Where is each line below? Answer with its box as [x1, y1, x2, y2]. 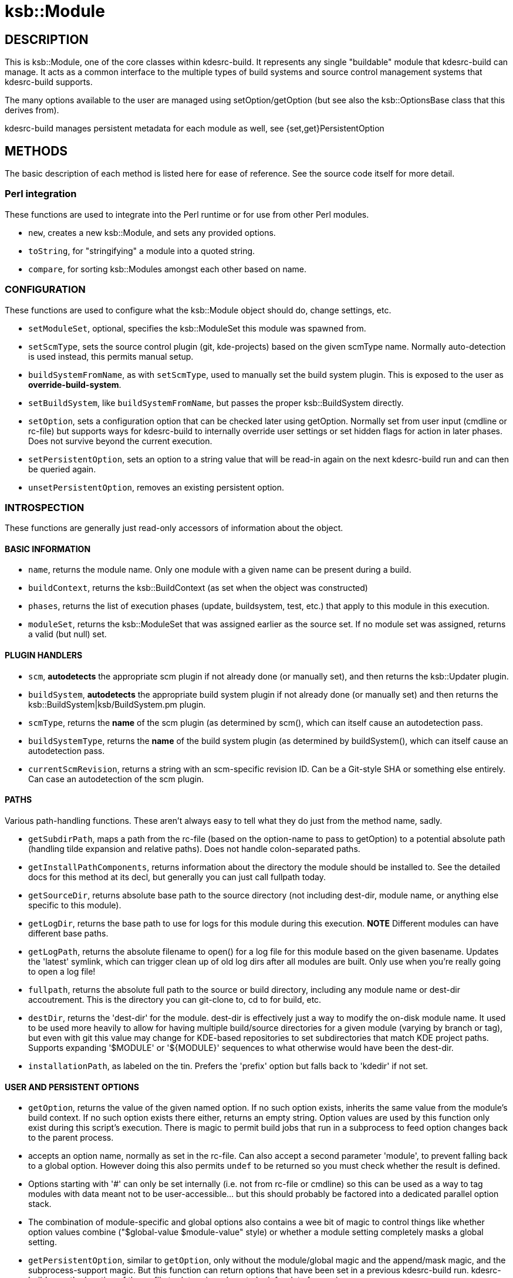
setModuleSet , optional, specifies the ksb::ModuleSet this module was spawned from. [28, 323, 366, 333]
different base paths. [28, 928, 109, 938]
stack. [28, 1199, 52, 1209]
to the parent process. [28, 1132, 114, 1143]
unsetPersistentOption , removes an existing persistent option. [28, 482, 284, 492]
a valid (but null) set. [28, 629, 107, 640]
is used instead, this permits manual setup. [28, 351, 194, 361]
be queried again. [28, 464, 96, 474]
